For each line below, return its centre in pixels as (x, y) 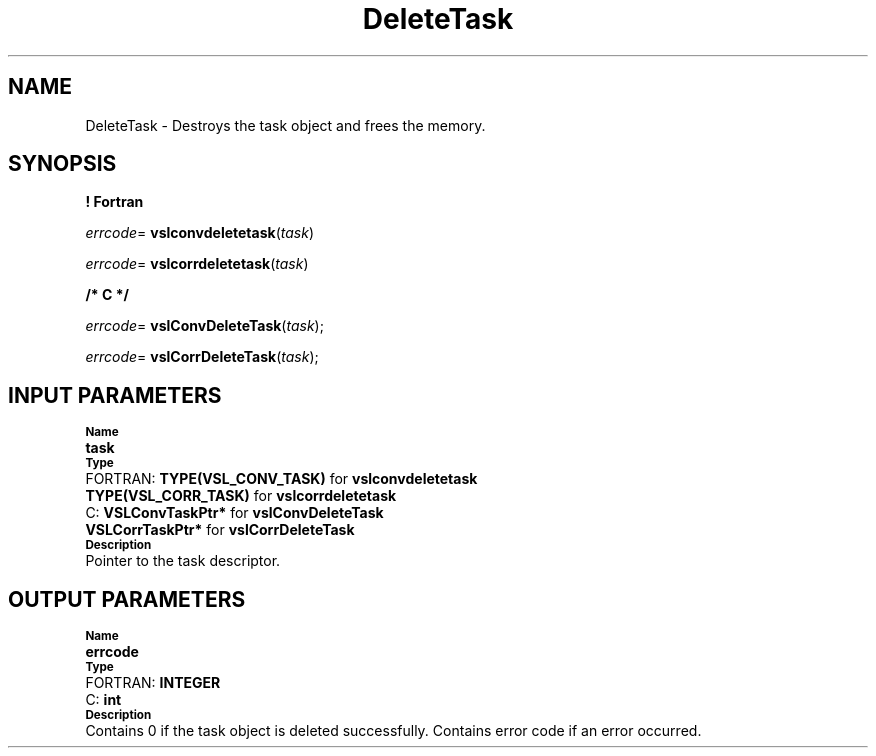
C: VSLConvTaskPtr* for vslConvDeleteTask (234, 513)
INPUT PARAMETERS (115, 395)
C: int (103, 700)
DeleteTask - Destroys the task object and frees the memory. (285, 125)
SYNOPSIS (62, 164)
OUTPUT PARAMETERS (127, 599)
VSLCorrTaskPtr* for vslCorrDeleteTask (220, 530)
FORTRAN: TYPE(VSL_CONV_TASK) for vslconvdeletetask (281, 479)
